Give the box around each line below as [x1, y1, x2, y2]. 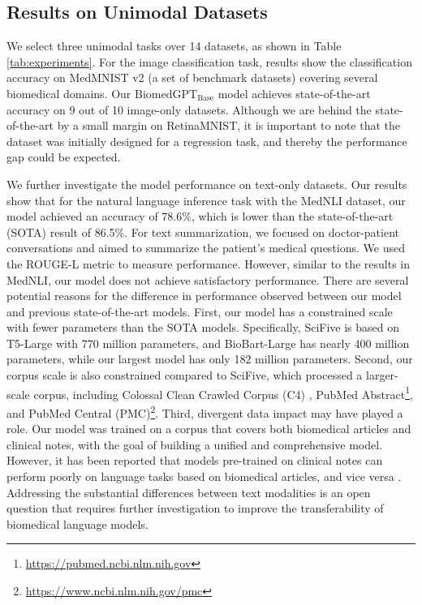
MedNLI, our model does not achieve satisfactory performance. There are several [6, 271, 409, 288]
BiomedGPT [135, 88, 198, 101]
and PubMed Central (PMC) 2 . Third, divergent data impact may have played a [6, 401, 403, 421]
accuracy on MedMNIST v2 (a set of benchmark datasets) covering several [6, 69, 378, 86]
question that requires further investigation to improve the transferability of [6, 500, 384, 517]
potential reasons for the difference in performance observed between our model [6, 287, 402, 304]
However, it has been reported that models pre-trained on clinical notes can [6, 452, 383, 469]
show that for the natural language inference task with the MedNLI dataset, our [6, 191, 406, 208]
